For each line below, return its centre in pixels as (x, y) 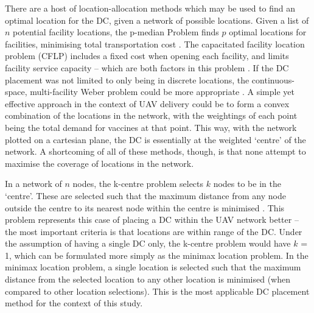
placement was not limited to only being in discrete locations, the (127, 79)
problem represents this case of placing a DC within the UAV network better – (152, 220)
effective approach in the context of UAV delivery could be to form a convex (147, 103)
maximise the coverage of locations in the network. (99, 163)
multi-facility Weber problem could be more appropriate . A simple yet (162, 92)
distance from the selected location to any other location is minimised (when (148, 279)
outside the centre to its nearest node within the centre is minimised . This (145, 207)
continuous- (273, 79)
